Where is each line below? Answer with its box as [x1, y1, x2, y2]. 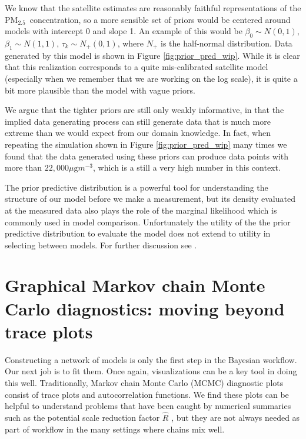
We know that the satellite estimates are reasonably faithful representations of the [5, 2, 301, 14]
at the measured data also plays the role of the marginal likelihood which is [5, 204, 277, 216]
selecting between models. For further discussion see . [5, 238, 197, 251]
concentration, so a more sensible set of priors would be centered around [29, 13, 291, 25]
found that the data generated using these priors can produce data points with [5, 149, 288, 162]
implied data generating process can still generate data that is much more [5, 115, 271, 127]
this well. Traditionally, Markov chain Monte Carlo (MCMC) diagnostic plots [5, 376, 284, 388]
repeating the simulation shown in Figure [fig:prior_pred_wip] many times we [5, 138, 287, 150]
